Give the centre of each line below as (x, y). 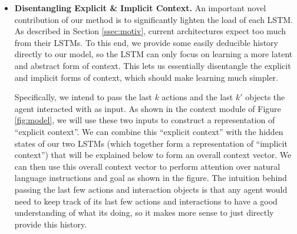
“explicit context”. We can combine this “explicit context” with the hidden (149, 131)
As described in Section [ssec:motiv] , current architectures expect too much (150, 31)
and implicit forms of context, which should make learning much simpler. (146, 77)
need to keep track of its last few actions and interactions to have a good (146, 201)
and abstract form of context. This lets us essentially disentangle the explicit (153, 65)
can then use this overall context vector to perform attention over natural (147, 166)
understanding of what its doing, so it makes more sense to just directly (144, 212)
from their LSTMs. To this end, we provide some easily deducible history (146, 42)
